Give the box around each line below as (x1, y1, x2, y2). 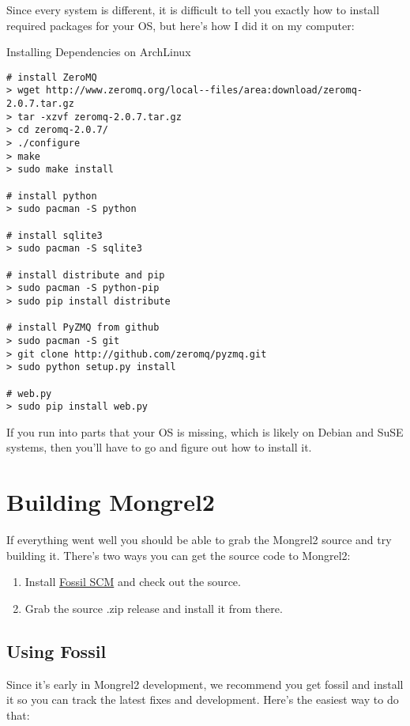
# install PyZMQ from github (6, 322, 160, 334)
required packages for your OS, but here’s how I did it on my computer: (6, 17, 355, 33)
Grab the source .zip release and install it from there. (24, 599, 283, 616)
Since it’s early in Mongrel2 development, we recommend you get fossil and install (6, 675, 404, 692)
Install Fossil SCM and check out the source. (24, 573, 241, 590)
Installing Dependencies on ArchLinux (6, 43, 191, 60)
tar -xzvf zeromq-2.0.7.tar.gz (17, 111, 182, 123)
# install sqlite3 (6, 229, 103, 241)
